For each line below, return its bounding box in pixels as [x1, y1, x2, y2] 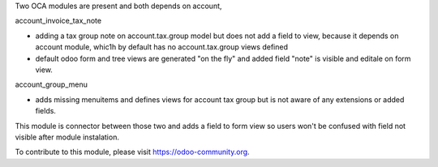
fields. [35, 106, 57, 116]
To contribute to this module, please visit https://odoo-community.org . [15, 147, 251, 157]
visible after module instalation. [15, 132, 119, 142]
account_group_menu [15, 79, 88, 89]
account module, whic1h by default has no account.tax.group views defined [35, 42, 288, 52]
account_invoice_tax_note [15, 16, 101, 26]
